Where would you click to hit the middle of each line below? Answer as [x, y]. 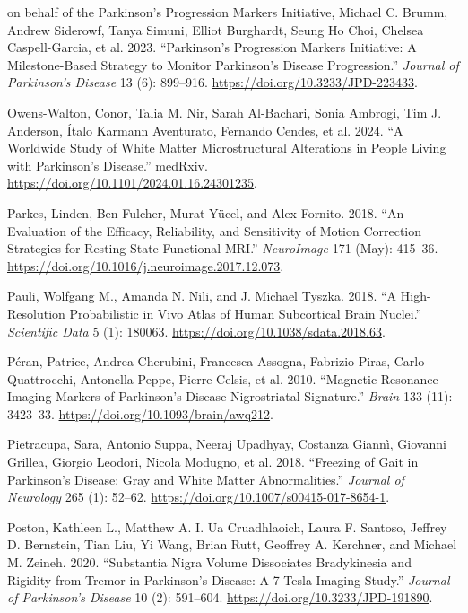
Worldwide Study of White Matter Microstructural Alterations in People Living [227, 148]
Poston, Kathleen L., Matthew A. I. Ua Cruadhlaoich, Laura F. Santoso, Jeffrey [227, 526]
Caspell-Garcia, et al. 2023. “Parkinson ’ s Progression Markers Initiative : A [212, 47]
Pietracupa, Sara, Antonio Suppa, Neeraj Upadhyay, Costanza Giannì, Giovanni [227, 444]
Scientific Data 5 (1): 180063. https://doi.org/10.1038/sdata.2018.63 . [196, 331]
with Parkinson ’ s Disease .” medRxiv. [108, 165]
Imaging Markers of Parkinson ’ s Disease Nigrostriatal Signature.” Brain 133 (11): [230, 396]
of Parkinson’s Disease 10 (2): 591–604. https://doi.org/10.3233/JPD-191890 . [220, 597]
